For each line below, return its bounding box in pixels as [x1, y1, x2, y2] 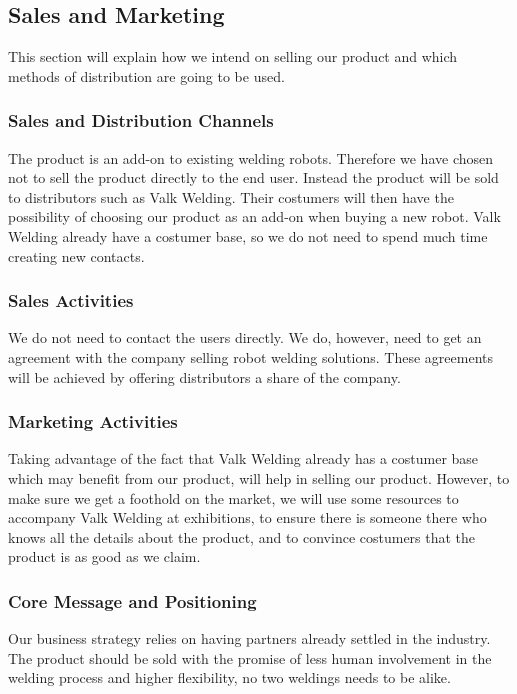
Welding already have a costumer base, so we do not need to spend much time [8, 225, 488, 246]
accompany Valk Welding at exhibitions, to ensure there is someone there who [8, 507, 487, 528]
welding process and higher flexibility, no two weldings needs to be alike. [8, 667, 451, 688]
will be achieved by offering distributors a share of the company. [8, 366, 401, 387]
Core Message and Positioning [8, 588, 257, 613]
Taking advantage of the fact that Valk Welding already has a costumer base [8, 448, 479, 469]
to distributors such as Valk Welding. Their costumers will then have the [8, 186, 454, 207]
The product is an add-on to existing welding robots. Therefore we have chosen [8, 147, 493, 168]
